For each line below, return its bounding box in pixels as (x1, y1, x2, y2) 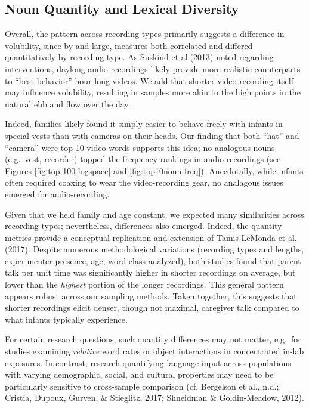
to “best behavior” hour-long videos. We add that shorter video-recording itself (5, 74, 293, 86)
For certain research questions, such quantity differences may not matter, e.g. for (5, 333, 301, 345)
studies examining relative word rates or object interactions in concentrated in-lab (5, 345, 304, 357)
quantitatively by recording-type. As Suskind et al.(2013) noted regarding (5, 51, 274, 63)
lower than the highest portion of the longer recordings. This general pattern (5, 278, 284, 290)
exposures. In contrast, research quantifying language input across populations (5, 356, 291, 369)
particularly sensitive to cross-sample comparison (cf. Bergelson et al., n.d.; (5, 379, 279, 392)
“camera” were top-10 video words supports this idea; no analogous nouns (5, 141, 275, 153)
